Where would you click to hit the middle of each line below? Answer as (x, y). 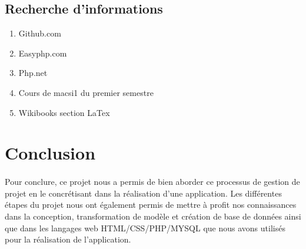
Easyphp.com (43, 53)
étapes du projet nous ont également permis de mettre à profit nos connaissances (151, 205)
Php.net (33, 73)
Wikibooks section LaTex (64, 112)
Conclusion (50, 153)
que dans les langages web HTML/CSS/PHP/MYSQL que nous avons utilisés (145, 228)
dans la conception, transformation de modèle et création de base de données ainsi (153, 216)
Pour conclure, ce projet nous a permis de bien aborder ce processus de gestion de (152, 182)
